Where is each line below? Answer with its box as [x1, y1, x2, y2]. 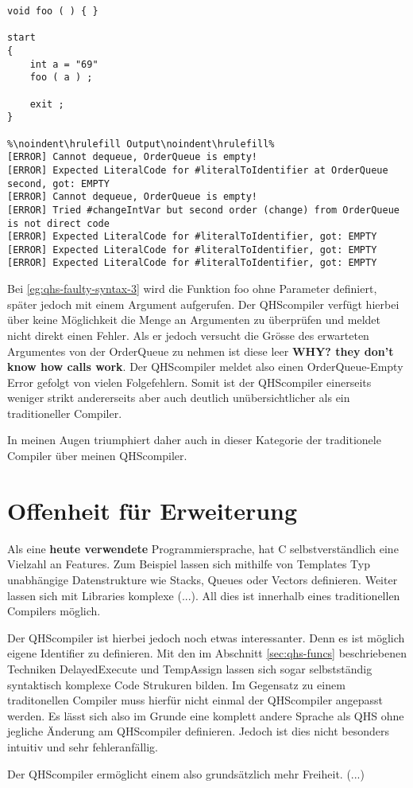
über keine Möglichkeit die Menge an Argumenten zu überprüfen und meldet [7, 311, 380, 328]
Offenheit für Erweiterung [7, 493, 298, 526]
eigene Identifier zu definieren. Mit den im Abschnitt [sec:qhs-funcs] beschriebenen [7, 645, 407, 661]
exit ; [29, 98, 64, 110]
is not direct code [7, 217, 110, 229]
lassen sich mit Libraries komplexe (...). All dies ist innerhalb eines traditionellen [7, 587, 400, 603]
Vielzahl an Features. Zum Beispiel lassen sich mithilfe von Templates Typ [7, 556, 371, 572]
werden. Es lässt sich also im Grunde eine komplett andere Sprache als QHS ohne [7, 707, 404, 724]
